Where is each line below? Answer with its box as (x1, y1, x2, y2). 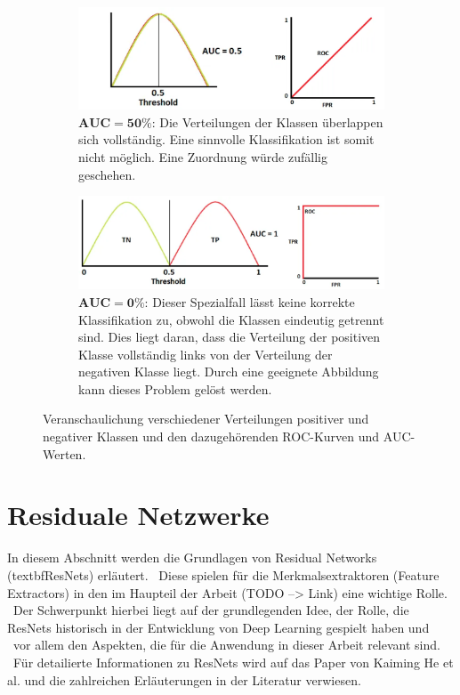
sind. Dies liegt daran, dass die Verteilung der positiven (78, 327, 381, 346)
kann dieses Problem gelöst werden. (78, 379, 272, 398)
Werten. (43, 444, 86, 463)
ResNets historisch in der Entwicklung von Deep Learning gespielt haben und (7, 618, 430, 636)
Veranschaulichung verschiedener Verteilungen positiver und (43, 409, 369, 428)
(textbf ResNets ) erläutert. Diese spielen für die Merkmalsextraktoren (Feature (7, 565, 440, 584)
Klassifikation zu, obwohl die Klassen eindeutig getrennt (78, 310, 384, 328)
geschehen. (78, 165, 136, 183)
